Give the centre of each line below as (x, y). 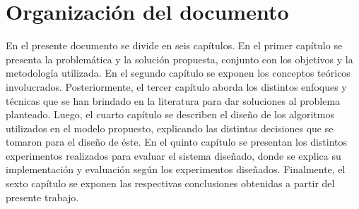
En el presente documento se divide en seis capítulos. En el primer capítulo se (174, 45)
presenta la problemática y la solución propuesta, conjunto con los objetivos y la (179, 59)
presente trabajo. (42, 197)
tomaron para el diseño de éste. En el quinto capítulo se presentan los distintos (177, 142)
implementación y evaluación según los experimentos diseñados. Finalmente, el (176, 169)
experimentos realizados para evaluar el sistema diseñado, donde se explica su (173, 155)
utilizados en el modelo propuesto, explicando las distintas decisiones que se (170, 128)
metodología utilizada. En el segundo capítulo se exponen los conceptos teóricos (178, 73)
